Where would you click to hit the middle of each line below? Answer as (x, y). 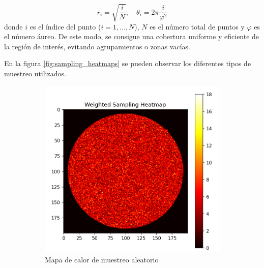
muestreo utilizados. (35, 73)
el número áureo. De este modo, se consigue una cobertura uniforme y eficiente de (132, 36)
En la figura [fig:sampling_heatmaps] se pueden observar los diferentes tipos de (128, 63)
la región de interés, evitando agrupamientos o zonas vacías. (97, 46)
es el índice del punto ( (65, 26)
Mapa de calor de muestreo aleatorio (102, 259)
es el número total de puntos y (197, 26)
